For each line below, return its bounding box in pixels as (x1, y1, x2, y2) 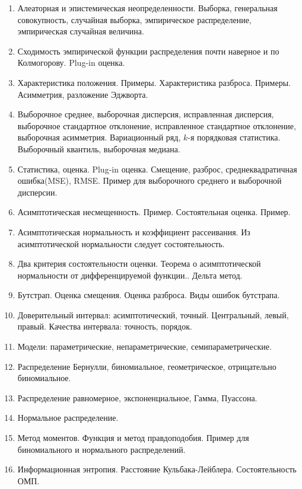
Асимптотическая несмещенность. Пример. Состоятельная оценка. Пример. (17, 206, 291, 218)
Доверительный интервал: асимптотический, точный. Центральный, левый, (17, 308, 289, 321)
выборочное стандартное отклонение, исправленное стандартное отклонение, (17, 119, 296, 132)
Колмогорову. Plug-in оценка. (17, 56, 125, 69)
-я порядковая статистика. (187, 131, 281, 143)
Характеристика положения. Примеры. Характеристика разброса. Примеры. (17, 76, 291, 88)
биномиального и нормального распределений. (17, 443, 186, 455)
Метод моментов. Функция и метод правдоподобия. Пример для (17, 432, 249, 444)
